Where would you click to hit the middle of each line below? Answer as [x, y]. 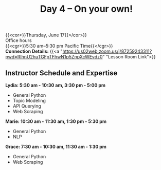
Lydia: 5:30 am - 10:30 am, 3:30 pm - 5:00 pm [56, 85]
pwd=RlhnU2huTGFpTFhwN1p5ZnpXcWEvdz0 [54, 57]
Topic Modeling [29, 101]
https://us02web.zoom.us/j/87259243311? [107, 51]
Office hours [19, 40]
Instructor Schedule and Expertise [61, 73]
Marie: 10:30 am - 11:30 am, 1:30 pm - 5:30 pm [56, 121]
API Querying [27, 106]
